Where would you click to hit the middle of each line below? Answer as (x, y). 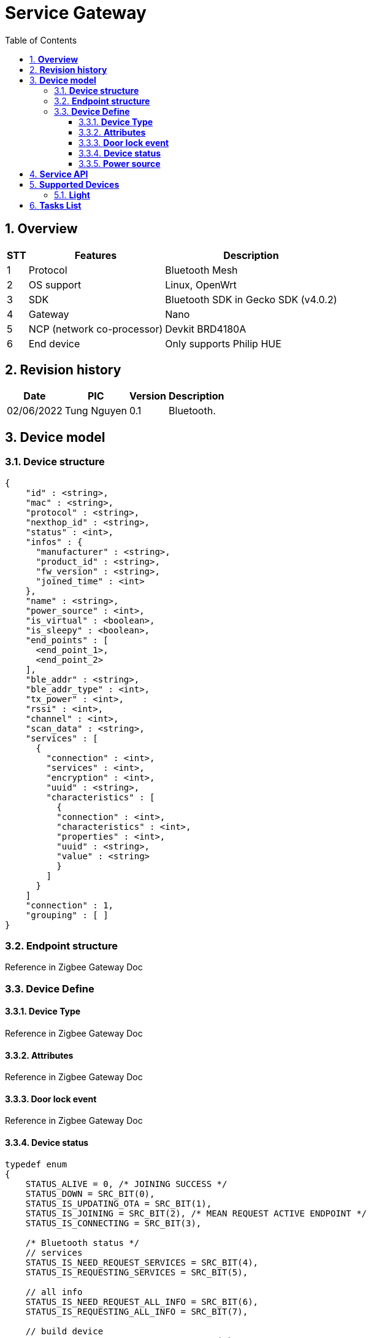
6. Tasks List (55, 205)
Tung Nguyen (96, 411)
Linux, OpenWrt (201, 284)
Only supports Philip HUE (223, 343)
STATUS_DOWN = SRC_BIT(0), (90, 1193)
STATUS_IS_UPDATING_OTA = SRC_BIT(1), (119, 1203)
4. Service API (59, 174)
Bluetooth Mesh (201, 270)
